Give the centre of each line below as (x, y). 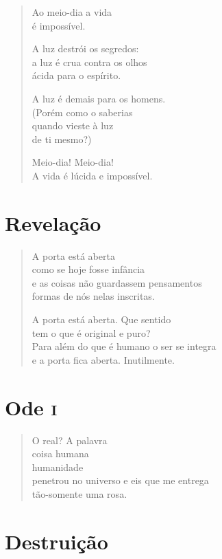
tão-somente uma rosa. (79, 493)
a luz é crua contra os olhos (89, 62)
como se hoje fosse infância (88, 269)
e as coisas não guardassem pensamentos (117, 282)
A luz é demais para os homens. (99, 98)
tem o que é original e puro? (91, 332)
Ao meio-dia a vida (72, 12)
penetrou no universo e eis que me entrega (120, 480)
